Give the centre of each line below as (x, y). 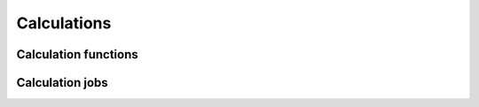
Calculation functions (77, 54)
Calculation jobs (62, 83)
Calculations (64, 23)
